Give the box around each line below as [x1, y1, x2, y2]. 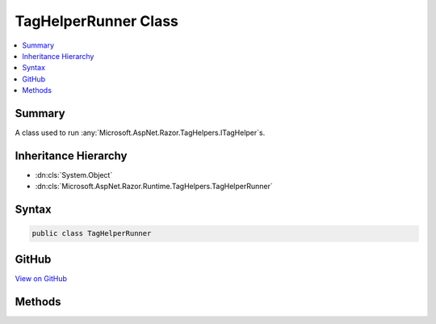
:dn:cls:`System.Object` [35, 170, 113, 179]
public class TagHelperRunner [31, 229, 152, 238]
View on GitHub [15, 273, 68, 283]
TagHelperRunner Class [15, 12, 179, 30]
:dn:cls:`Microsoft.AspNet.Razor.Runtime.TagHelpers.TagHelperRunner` [35, 182, 274, 191]
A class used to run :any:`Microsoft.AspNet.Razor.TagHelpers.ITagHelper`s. [15, 128, 266, 137]
